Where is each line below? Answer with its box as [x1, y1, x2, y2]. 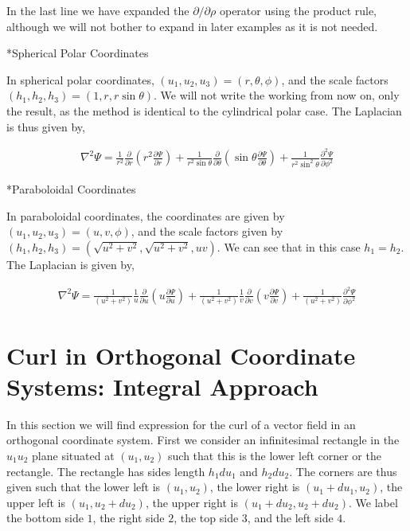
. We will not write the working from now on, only [154, 87, 400, 103]
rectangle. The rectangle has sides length [6, 463, 205, 479]
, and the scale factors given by [131, 223, 283, 240]
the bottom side [6, 510, 84, 526]
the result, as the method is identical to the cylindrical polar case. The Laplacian [6, 102, 402, 119]
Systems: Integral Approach [6, 369, 318, 402]
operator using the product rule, [219, 2, 377, 18]
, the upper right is [145, 494, 238, 510]
